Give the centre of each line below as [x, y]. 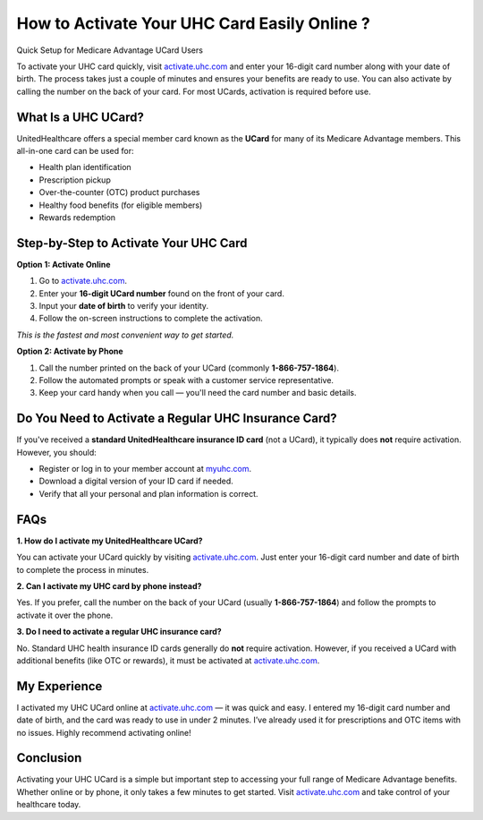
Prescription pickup [75, 180]
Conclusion [49, 758]
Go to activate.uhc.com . [83, 281]
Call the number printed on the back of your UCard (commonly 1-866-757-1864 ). [189, 368]
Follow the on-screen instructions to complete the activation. [151, 319]
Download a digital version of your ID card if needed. [136, 481]
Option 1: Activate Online [64, 264]
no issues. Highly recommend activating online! [104, 732]
